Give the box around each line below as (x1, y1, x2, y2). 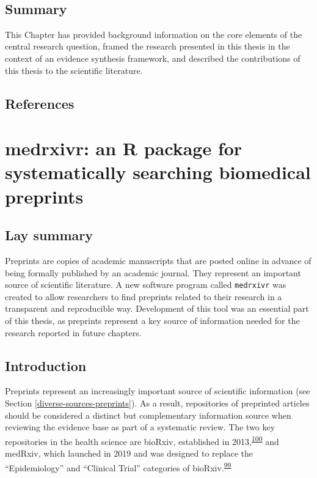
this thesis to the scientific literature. (5, 64, 143, 76)
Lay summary (5, 226, 93, 245)
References (5, 94, 75, 112)
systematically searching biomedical (5, 160, 311, 185)
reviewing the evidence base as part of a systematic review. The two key (5, 421, 275, 433)
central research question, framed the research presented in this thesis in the (5, 40, 290, 53)
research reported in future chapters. (5, 326, 142, 339)
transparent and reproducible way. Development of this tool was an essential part (5, 302, 309, 315)
